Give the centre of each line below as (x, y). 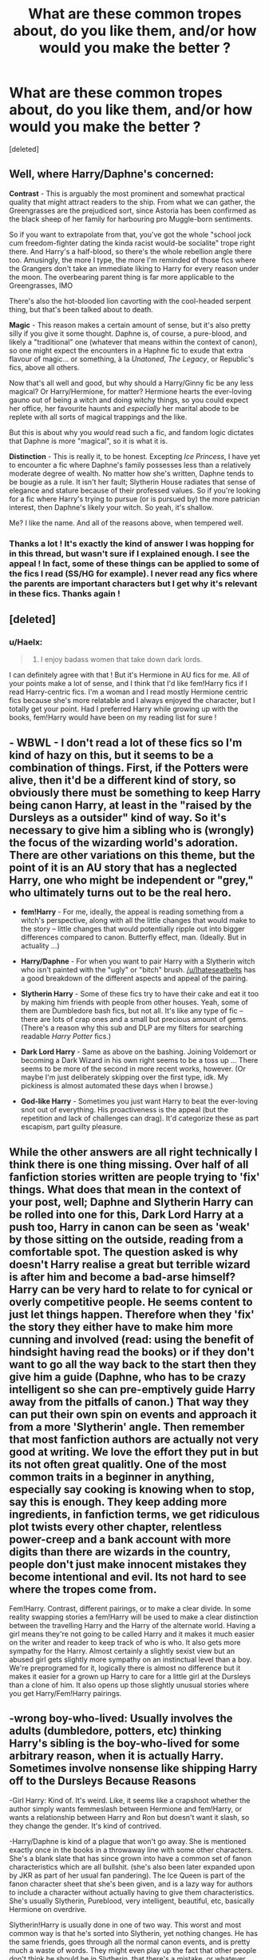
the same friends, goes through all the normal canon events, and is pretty (130, 1942)
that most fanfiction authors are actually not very (134, 1439)
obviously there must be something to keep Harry (135, 792)
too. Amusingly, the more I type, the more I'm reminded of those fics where (133, 260)
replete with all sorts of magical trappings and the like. (98, 417)
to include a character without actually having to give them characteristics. (132, 1892)
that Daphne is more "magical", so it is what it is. (89, 441)
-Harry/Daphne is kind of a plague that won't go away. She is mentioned (128, 1841)
